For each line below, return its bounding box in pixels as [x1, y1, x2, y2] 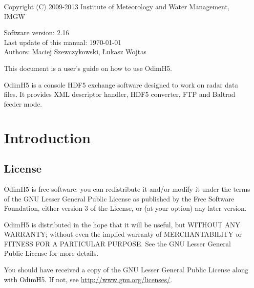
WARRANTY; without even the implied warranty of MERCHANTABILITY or [4, 229, 242, 239]
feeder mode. [4, 98, 42, 109]
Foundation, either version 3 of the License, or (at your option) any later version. [4, 203, 247, 213]
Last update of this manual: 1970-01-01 [4, 37, 122, 47]
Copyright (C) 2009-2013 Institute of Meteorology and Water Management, [4, 1, 230, 11]
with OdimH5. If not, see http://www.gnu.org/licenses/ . [4, 274, 172, 284]
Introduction [4, 127, 91, 147]
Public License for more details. [4, 248, 99, 258]
